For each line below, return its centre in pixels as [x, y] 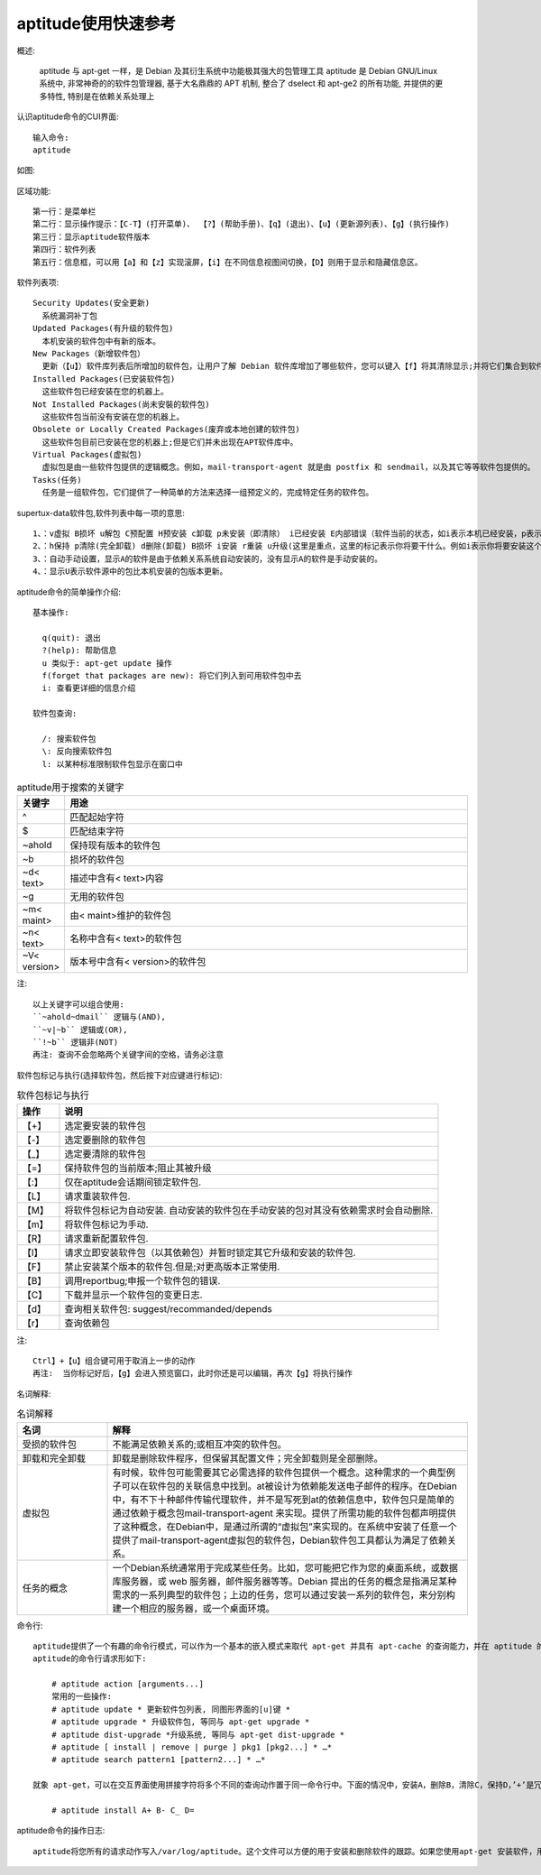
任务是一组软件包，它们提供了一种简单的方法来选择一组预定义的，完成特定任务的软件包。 [208, 493]
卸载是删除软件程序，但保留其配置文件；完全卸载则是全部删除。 [248, 1458]
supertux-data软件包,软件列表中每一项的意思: [101, 513]
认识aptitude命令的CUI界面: [68, 116]
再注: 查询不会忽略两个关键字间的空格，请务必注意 [128, 1055]
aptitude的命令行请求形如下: [90, 1659]
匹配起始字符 [97, 817]
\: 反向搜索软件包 [77, 752]
